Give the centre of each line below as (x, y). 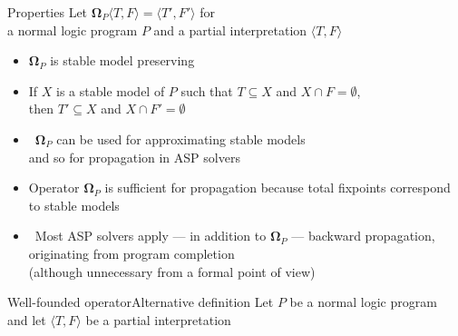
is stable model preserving (122, 60)
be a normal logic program (363, 302)
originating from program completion (132, 253)
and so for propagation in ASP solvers (134, 157)
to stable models (74, 205)
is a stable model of (111, 90)
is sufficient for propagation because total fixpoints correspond (278, 188)
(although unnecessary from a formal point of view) (172, 271)
